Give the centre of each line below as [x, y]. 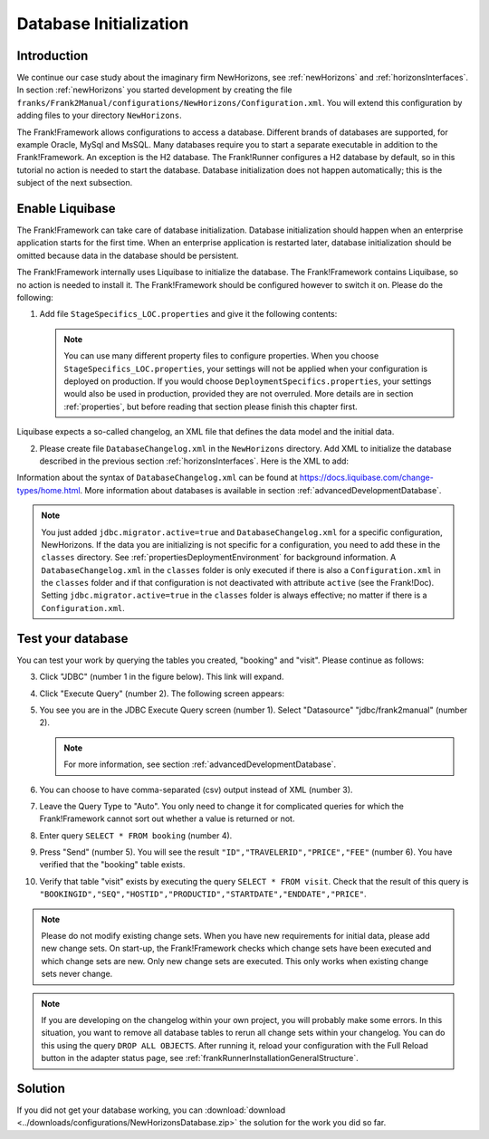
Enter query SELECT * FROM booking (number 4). [136, 835]
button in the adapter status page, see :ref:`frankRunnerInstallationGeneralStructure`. [200, 1058]
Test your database [72, 638]
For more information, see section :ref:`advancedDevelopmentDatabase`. [200, 764]
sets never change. [77, 974]
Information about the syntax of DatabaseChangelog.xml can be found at [157, 478]
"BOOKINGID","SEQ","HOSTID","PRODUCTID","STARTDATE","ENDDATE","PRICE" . [203, 894]
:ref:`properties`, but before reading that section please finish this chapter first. [211, 407]
